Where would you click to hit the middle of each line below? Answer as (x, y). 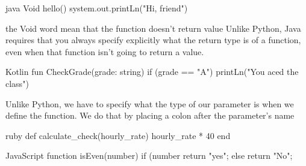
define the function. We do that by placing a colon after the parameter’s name (150, 115)
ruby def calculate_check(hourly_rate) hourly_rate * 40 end (118, 135)
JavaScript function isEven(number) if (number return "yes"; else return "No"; (149, 156)
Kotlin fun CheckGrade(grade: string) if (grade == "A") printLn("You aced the (152, 72)
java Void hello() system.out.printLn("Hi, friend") (97, 8)
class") (17, 83)
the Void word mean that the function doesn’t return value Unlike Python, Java (153, 28)
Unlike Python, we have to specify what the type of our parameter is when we (150, 103)
